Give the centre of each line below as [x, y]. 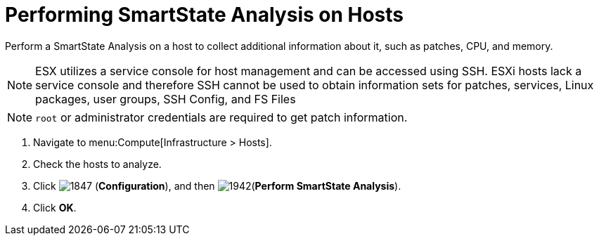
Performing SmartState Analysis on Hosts [205, 15]
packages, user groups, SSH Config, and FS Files [166, 99]
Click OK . [55, 207]
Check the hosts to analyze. [97, 164]
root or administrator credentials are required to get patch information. [221, 117]
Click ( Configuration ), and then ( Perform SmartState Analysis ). [217, 185]
